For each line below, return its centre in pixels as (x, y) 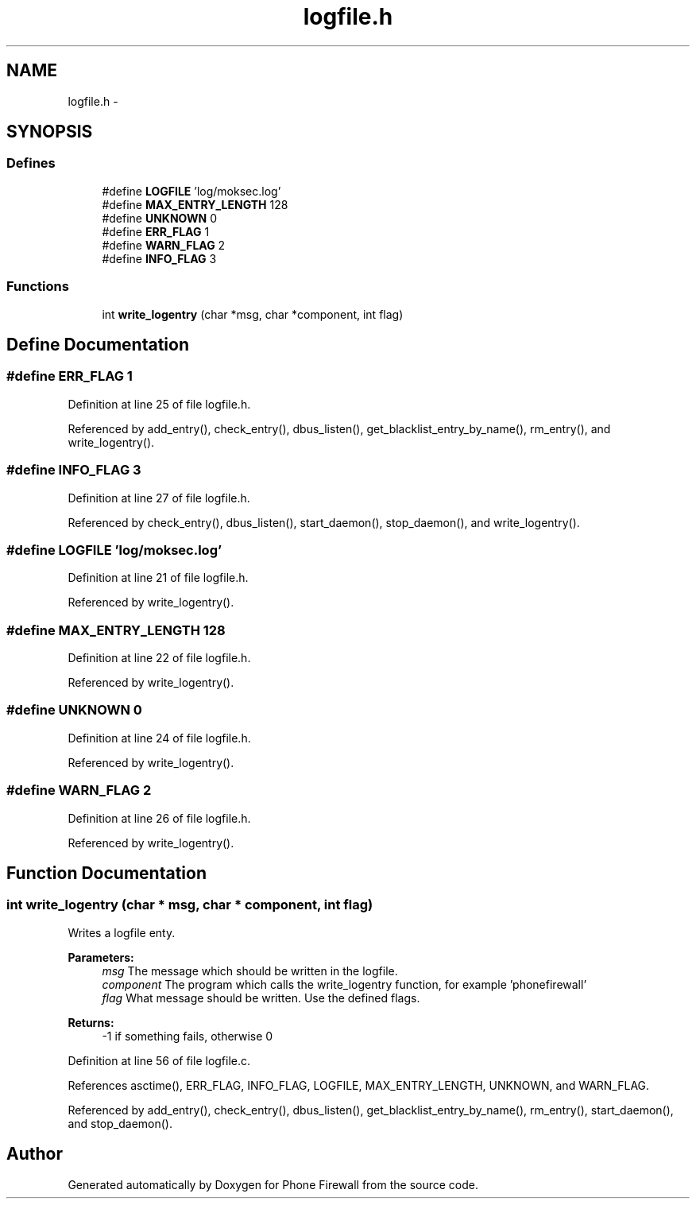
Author (35, 1154)
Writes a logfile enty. (122, 932)
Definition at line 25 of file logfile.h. (159, 404)
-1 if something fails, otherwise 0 (188, 1036)
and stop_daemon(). (120, 1123)
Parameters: (101, 957)
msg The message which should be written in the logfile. (250, 971)
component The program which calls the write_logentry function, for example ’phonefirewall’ (344, 984)
